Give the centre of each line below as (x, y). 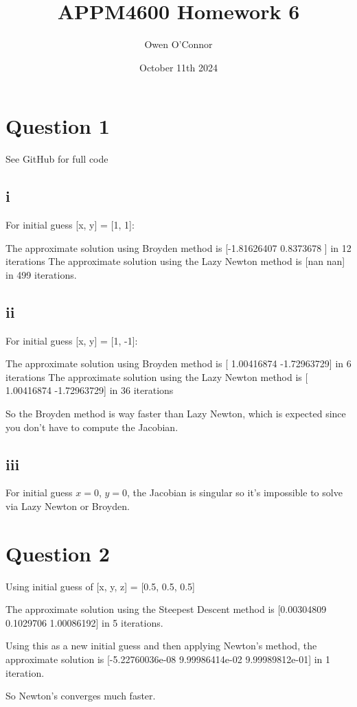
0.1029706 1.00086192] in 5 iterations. (84, 622)
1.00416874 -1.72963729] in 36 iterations (90, 390)
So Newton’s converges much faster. (81, 696)
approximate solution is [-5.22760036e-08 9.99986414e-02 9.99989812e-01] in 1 (168, 659)
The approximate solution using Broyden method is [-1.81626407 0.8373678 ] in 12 (178, 247)
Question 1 (58, 126)
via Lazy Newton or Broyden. (68, 506)
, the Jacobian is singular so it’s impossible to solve (235, 492)
